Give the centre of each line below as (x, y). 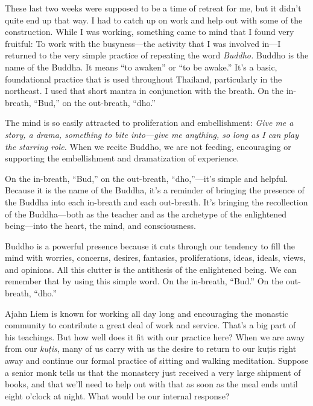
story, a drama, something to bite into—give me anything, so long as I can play (152, 134)
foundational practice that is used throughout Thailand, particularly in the (144, 79)
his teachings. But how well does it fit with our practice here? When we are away (155, 336)
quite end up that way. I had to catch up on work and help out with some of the (154, 20)
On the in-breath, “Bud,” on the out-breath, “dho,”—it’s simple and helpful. (147, 178)
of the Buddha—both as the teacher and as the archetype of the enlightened (146, 214)
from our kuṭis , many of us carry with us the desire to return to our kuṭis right (151, 348)
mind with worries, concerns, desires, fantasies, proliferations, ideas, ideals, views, (155, 258)
